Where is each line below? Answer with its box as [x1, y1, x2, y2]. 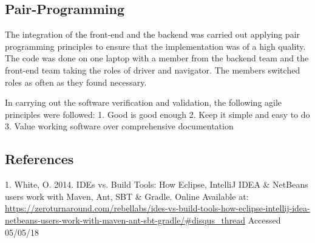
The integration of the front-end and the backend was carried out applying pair [5, 28, 300, 41]
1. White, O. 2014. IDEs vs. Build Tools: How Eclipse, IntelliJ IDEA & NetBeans [5, 178, 308, 191]
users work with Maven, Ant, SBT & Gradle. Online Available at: [5, 190, 249, 202]
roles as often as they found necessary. [5, 75, 147, 88]
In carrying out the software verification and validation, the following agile [5, 96, 282, 109]
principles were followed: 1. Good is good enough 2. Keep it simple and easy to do [5, 108, 310, 120]
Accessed [248, 213, 281, 226]
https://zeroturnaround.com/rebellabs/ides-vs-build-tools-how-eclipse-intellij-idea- [5, 202, 310, 214]
